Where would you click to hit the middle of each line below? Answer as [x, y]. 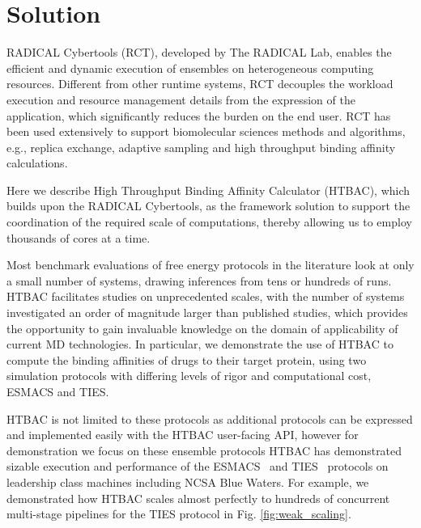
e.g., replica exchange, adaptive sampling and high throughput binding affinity [201, 147]
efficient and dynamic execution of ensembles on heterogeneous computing [190, 68]
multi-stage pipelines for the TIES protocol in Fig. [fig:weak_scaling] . [179, 514]
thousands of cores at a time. [79, 237]
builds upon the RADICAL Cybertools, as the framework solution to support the [208, 206]
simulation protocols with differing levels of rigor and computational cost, [189, 376]
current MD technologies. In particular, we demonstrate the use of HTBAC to [200, 344]
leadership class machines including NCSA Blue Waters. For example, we [188, 482]
